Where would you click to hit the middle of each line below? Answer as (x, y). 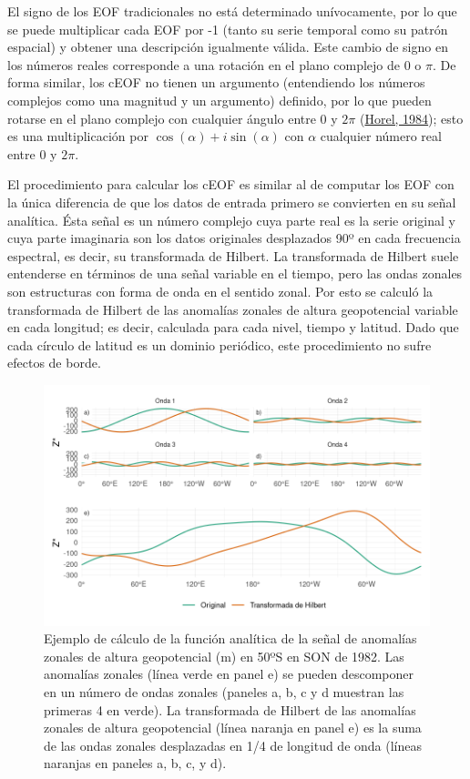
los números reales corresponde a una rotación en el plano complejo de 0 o (215, 64)
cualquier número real (381, 136)
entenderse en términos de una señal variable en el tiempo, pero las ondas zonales (235, 273)
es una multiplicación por (78, 136)
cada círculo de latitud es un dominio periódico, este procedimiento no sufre (220, 344)
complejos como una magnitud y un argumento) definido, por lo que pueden (220, 100)
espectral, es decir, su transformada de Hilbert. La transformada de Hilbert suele (233, 255)
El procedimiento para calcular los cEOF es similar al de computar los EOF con (231, 184)
